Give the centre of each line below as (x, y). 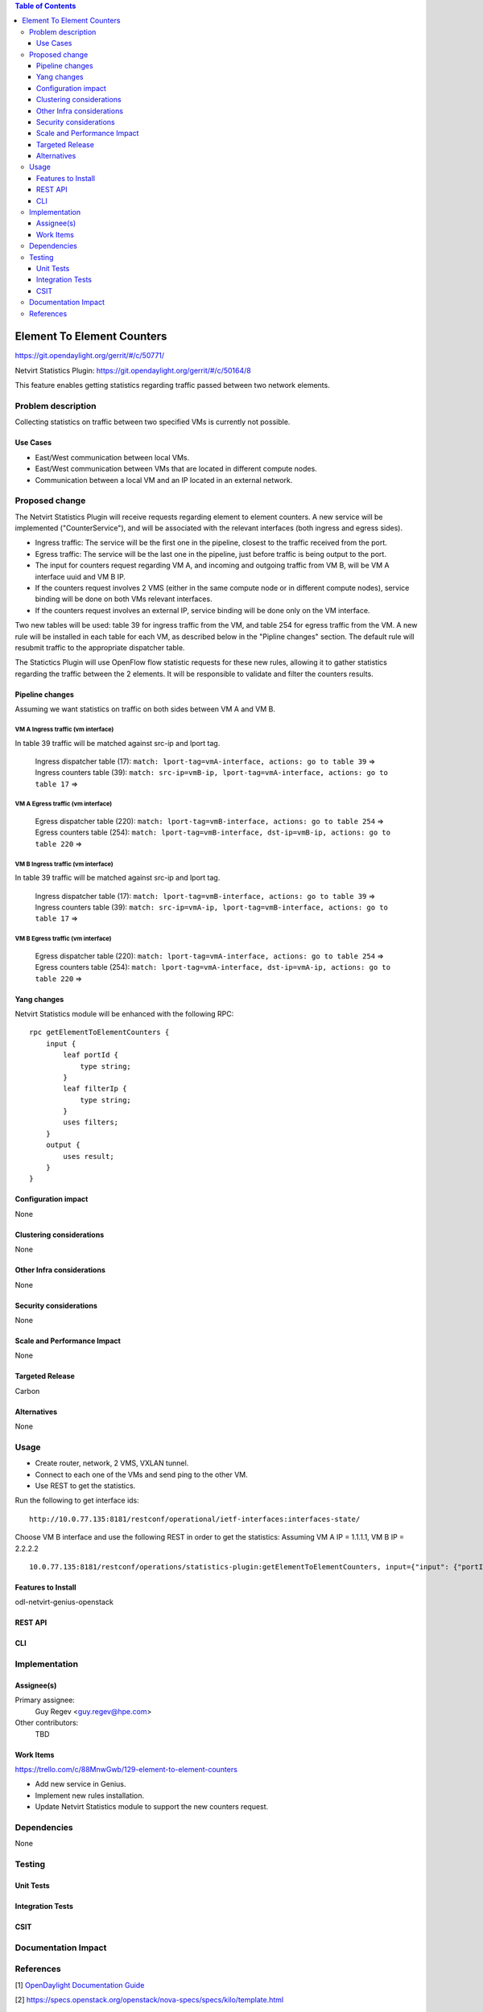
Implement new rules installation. (90, 1796)
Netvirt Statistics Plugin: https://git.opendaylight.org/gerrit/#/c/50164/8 (133, 370)
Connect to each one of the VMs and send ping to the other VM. (142, 1474)
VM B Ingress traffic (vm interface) (64, 864)
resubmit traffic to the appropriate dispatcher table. (100, 647)
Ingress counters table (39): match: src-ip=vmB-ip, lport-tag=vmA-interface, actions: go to (211, 773)
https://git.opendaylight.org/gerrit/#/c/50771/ (90, 356)
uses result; (89, 1156)
